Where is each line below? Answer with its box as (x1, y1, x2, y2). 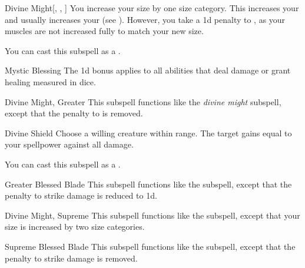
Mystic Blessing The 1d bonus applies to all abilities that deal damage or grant (5, 64, 291, 76)
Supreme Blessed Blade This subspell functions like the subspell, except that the (5, 240, 296, 252)
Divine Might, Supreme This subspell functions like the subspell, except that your (5, 209, 300, 221)
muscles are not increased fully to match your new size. (5, 25, 204, 37)
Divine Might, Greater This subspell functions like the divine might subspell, (5, 95, 281, 108)
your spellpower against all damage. (5, 138, 134, 150)
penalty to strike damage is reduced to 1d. (5, 189, 157, 202)
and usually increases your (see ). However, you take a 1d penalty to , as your (5, 13, 286, 25)
